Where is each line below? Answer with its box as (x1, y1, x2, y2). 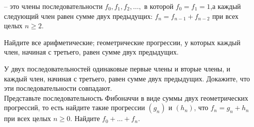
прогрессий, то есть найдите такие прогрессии (4, 102, 145, 113)
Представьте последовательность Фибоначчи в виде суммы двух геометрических (4, 92, 249, 103)
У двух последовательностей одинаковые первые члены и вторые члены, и (4, 63, 231, 73)
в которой (144, 1, 174, 11)
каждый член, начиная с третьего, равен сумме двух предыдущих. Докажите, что (4, 73, 250, 83)
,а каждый (210, 1, 241, 11)
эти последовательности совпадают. (4, 83, 112, 93)
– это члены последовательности (4, 1, 103, 11)
